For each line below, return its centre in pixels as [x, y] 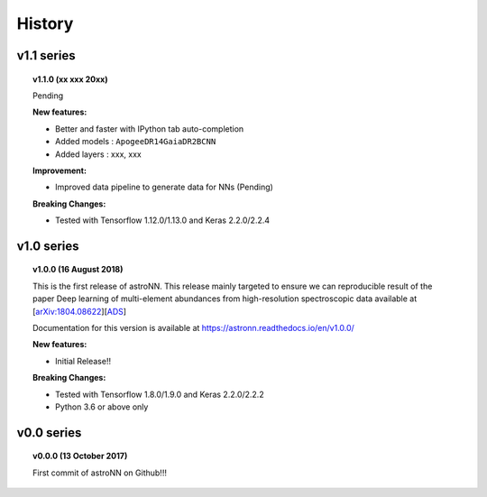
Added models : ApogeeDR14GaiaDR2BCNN [136, 142]
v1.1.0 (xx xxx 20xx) [70, 79]
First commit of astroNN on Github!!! [100, 473]
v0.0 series [49, 433]
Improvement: [60, 170]
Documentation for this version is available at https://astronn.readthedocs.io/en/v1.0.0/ [194, 328]
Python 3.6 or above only [102, 407]
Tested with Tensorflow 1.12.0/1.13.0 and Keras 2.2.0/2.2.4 [163, 220]
